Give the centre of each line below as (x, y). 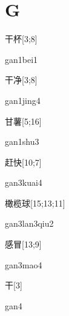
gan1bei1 (21, 59)
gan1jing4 (23, 100)
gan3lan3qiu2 (29, 223)
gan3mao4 (24, 264)
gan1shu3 (22, 141)
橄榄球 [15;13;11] (35, 203)
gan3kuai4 (24, 182)
